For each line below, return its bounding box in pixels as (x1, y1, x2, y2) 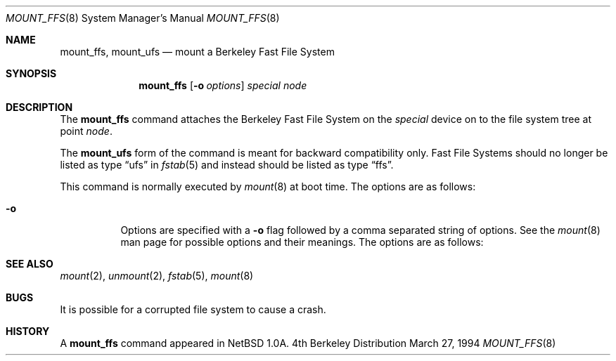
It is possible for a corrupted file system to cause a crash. (60, 303, 326, 315)
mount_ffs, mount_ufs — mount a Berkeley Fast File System (60, 46, 335, 58)
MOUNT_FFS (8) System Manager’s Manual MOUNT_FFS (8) (6, 12, 280, 24)
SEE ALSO (6, 258, 53, 270)
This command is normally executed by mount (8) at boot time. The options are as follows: (60, 180, 476, 192)
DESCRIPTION (6, 101, 73, 113)
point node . (60, 125, 113, 137)
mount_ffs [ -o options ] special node (139, 79, 307, 91)
